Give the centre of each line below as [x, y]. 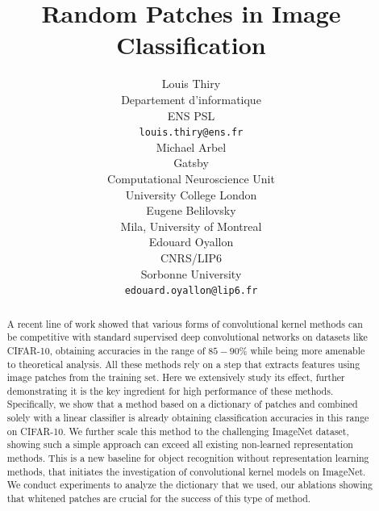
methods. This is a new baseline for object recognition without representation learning [188, 458]
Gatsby [191, 163]
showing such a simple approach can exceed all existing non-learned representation [180, 444]
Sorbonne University [191, 273]
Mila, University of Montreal [191, 226]
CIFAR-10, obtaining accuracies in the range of [106, 350]
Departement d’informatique [191, 99]
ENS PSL [191, 115]
